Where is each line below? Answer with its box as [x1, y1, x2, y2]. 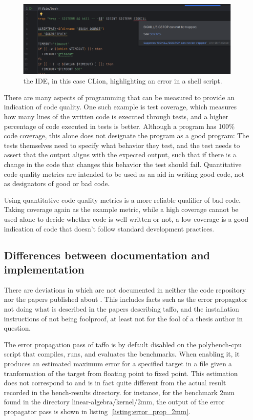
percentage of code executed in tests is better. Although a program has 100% [4, 121, 235, 131]
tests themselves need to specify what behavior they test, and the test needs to [4, 140, 240, 150]
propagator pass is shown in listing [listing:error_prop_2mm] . [4, 406, 190, 416]
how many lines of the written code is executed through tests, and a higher [4, 111, 229, 122]
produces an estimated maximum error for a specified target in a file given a [4, 358, 232, 368]
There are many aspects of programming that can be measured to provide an [4, 92, 235, 102]
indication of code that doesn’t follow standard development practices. [4, 223, 214, 233]
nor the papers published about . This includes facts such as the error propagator [4, 294, 248, 304]
